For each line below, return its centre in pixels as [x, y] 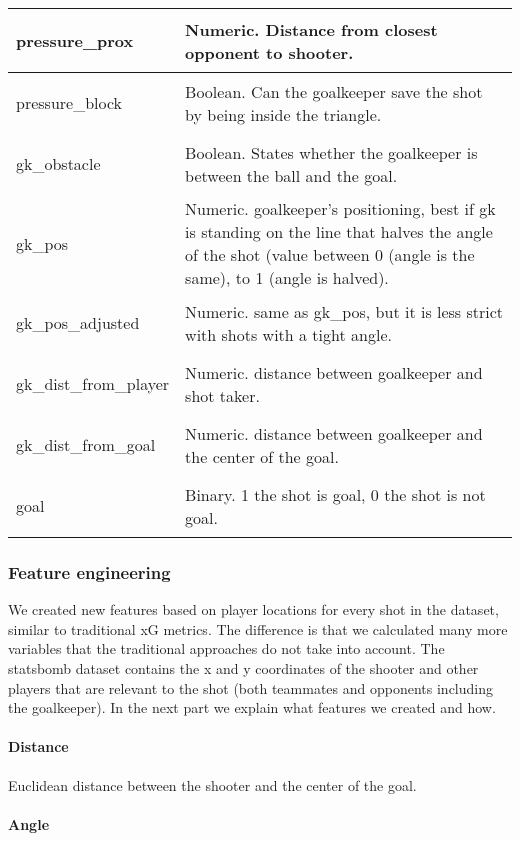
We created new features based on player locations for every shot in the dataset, [253, 609]
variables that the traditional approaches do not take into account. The [226, 648]
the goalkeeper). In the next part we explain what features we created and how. [252, 707]
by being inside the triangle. [283, 114]
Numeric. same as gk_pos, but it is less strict [344, 311]
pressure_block [69, 102]
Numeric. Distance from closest [311, 29]
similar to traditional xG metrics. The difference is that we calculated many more [258, 628]
